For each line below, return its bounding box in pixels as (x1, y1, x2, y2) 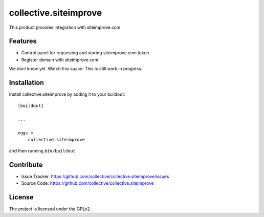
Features (9, 37, 37, 45)
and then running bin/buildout (9, 148, 76, 153)
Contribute (9, 160, 43, 169)
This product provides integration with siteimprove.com (9, 24, 121, 30)
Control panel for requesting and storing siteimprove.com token (21, 50, 149, 56)
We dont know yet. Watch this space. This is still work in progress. (9, 66, 143, 72)
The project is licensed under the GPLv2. (9, 206, 91, 212)
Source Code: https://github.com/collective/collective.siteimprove (21, 180, 154, 186)
